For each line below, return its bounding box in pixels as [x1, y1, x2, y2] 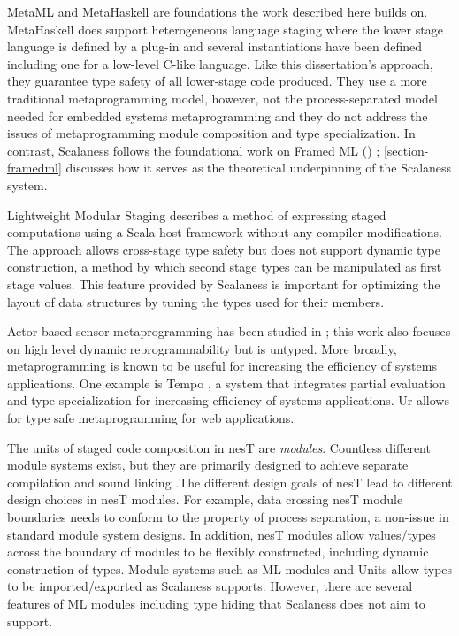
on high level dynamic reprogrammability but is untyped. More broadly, [7, 339, 397, 357]
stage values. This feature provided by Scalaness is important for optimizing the [7, 274, 440, 293]
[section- [383, 141, 429, 159]
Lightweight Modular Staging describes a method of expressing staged [7, 205, 386, 224]
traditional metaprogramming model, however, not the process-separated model [7, 88, 438, 107]
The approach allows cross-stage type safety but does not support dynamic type [7, 240, 440, 258]
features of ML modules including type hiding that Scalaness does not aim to [7, 594, 425, 612]
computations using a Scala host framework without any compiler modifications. [7, 223, 442, 241]
